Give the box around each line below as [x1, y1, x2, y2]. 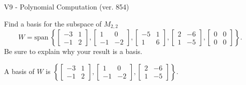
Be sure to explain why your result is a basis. [4, 46, 143, 56]
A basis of [4, 65, 35, 76]
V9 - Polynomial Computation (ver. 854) [4, 1, 129, 11]
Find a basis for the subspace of [4, 18, 102, 28]
